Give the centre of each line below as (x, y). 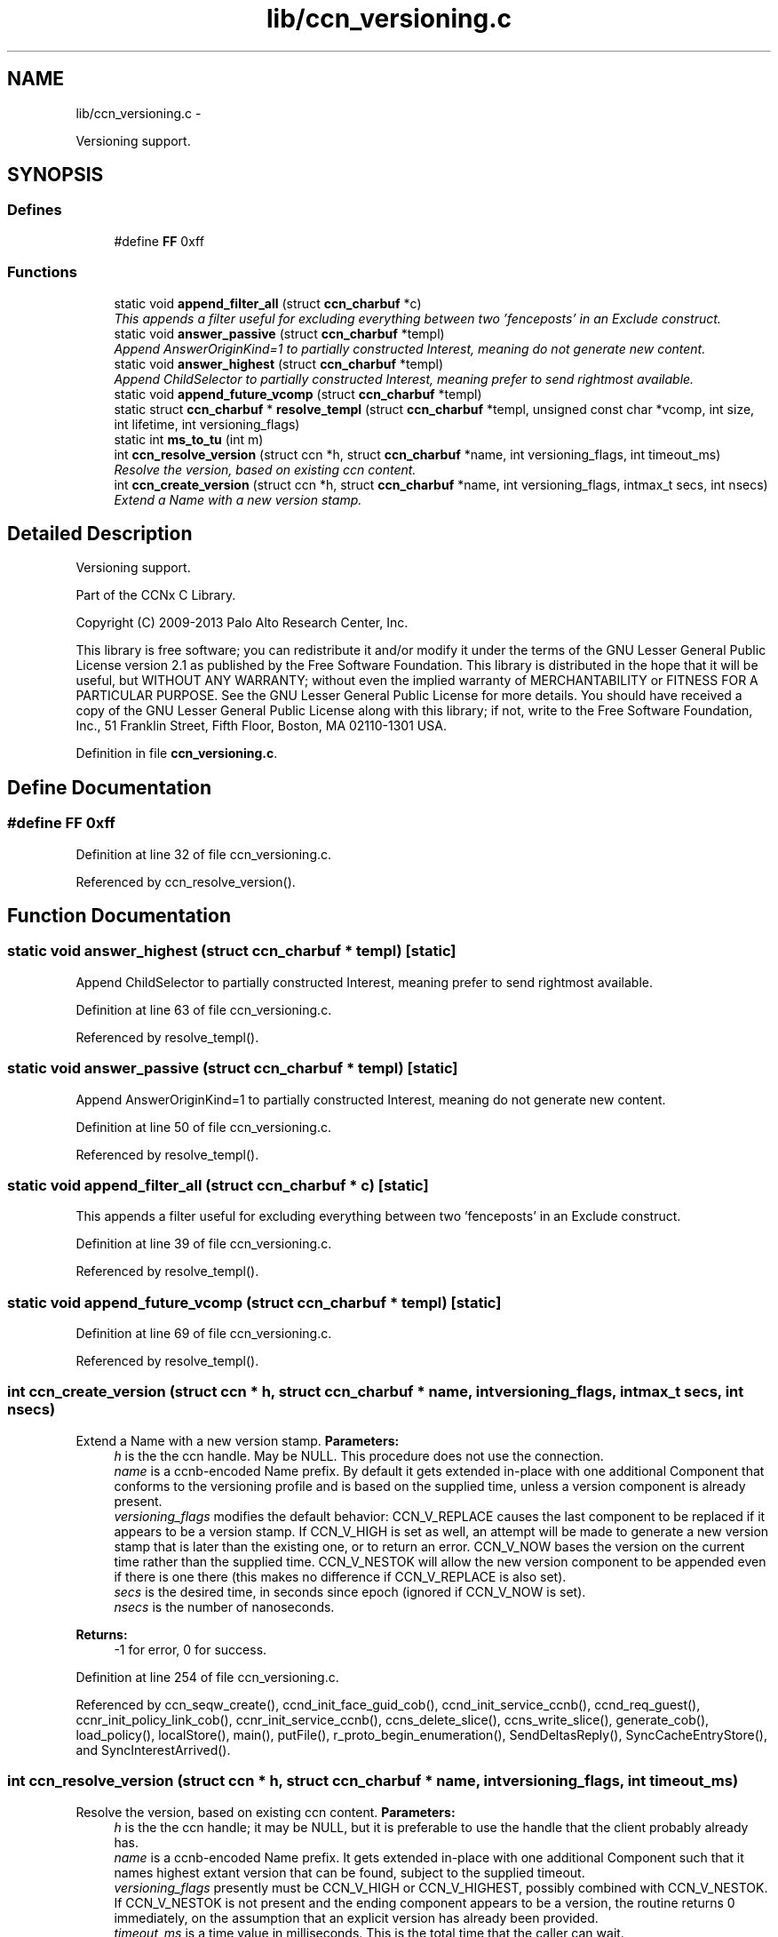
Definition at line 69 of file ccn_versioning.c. (204, 1334)
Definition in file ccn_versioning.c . (177, 753)
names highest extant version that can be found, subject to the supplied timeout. (349, 1872)
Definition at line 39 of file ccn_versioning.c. (204, 1244)
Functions (42, 272)
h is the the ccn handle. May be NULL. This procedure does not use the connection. (359, 1455)
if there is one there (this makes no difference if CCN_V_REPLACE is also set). (340, 1576)
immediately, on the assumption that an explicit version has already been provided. (356, 1917)
